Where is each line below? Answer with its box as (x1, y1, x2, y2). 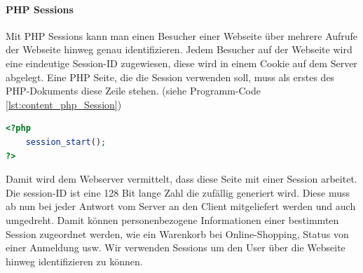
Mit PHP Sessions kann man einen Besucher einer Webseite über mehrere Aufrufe (6, 28, 358, 43)
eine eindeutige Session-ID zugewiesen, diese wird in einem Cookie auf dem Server (6, 55, 357, 70)
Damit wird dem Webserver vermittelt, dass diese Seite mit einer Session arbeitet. (6, 171, 357, 186)
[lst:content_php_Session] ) (6, 97, 122, 111)
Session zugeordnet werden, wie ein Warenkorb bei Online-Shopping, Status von (6, 226, 349, 241)
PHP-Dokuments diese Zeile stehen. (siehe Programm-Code (6, 83, 261, 98)
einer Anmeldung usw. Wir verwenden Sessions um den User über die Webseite (6, 240, 345, 255)
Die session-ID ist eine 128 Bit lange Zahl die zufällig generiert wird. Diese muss (6, 185, 350, 199)
